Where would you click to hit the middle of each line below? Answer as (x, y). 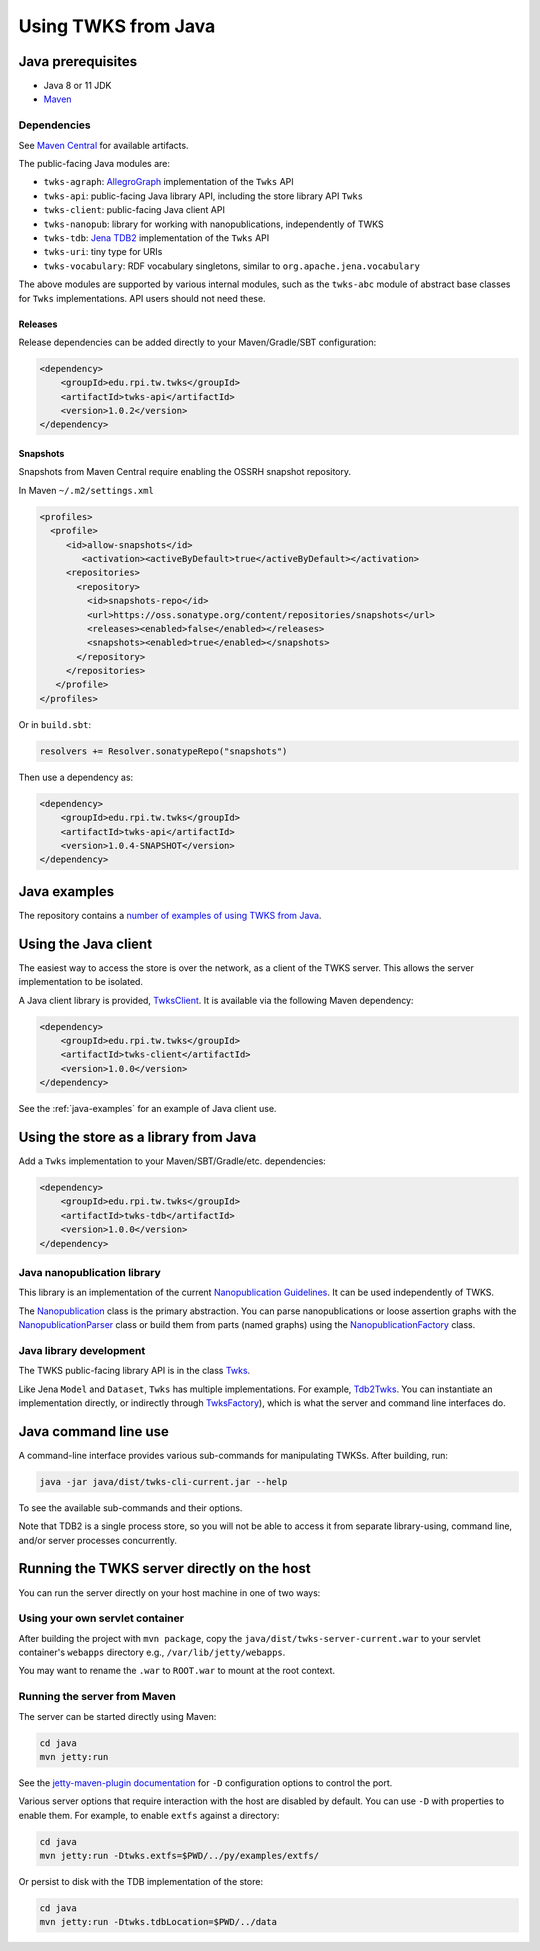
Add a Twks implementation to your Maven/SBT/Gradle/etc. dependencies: (172, 1161)
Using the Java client (85, 943)
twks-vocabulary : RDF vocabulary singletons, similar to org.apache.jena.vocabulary (231, 266)
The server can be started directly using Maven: (117, 1716)
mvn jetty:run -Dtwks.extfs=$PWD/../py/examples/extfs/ (179, 1856)
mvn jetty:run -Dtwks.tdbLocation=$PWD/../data (158, 1922)
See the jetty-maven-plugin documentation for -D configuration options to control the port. (205, 1782)
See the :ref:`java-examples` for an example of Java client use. (147, 1109)
